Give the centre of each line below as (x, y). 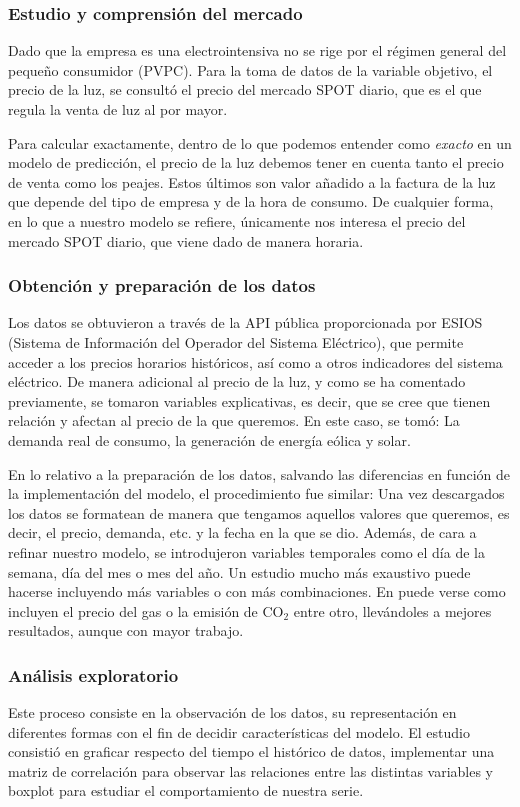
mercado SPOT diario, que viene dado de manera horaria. (186, 240)
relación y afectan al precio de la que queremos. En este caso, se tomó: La (234, 420)
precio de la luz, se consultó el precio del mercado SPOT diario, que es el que (245, 89)
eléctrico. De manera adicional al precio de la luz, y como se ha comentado (237, 381)
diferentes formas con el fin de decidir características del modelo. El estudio (239, 731)
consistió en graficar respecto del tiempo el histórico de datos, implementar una (251, 751)
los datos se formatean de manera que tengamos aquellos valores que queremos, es (259, 512)
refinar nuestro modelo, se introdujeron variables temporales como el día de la (246, 551)
